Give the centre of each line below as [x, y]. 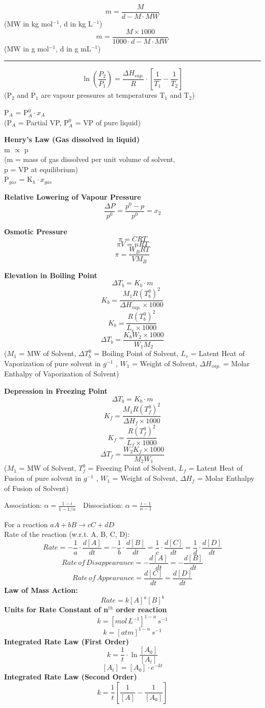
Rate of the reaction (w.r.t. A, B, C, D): [67, 534]
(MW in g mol [26, 48]
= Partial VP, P [43, 122]
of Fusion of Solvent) [36, 488]
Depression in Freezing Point [56, 390]
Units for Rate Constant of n [56, 609]
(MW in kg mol [29, 24]
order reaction [141, 609]
